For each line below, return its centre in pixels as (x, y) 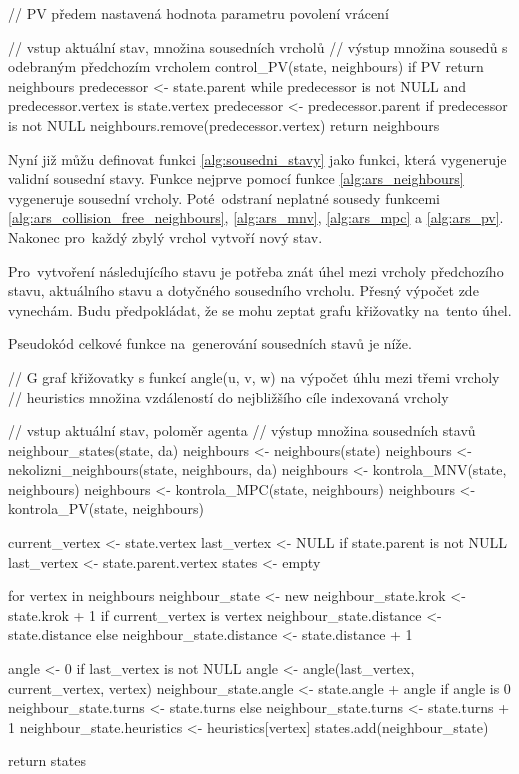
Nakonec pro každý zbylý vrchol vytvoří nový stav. (165, 236)
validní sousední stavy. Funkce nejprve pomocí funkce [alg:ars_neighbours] (236, 178)
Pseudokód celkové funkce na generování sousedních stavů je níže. (210, 343)
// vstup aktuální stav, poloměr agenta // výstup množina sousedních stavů (242, 430)
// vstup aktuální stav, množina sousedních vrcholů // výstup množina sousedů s (258, 46)
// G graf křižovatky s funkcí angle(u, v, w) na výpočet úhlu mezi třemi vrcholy (254, 376)
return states (47, 760)
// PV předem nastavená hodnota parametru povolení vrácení (198, 13)
